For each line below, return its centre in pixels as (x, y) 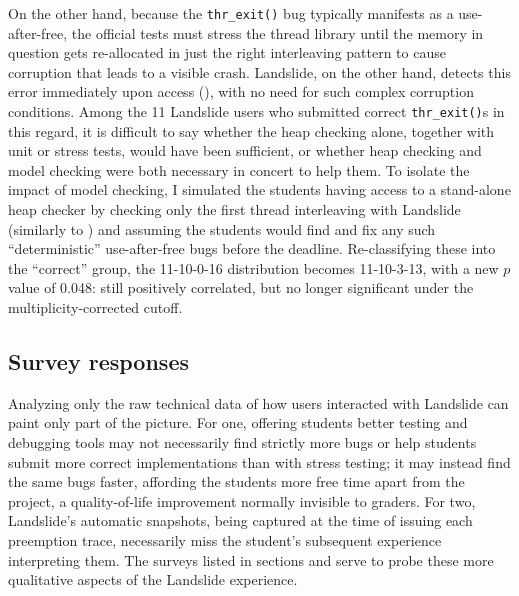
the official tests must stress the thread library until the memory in (277, 32)
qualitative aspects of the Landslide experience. (153, 579)
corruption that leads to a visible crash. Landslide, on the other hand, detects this (259, 71)
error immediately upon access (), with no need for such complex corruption (241, 91)
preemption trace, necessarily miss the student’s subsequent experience (225, 539)
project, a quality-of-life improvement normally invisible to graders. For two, (242, 500)
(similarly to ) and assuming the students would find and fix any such (222, 228)
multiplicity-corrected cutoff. (95, 307)
